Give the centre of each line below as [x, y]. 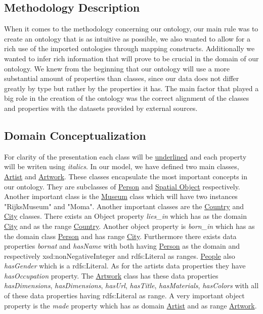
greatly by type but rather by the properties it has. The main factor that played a [131, 88]
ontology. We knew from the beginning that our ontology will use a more [117, 68]
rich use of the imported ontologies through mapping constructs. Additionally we [129, 48]
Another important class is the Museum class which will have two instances [121, 196]
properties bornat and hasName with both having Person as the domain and [122, 246]
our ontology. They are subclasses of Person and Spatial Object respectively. [122, 186]
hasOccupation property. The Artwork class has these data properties [111, 275]
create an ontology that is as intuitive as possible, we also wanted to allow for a [127, 38]
